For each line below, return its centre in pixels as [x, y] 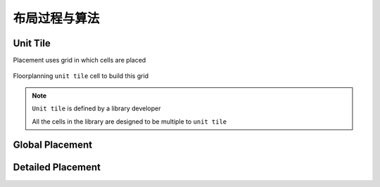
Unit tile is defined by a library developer [96, 108]
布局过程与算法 [56, 18]
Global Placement [53, 145]
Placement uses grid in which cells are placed [80, 60]
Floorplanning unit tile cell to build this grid [81, 76]
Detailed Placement [57, 168]
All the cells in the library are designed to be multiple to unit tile [129, 121]
